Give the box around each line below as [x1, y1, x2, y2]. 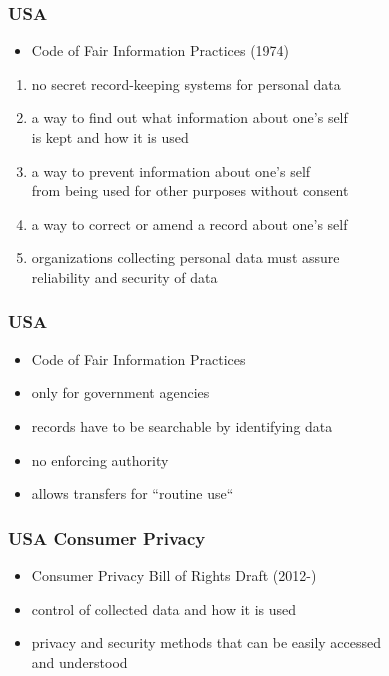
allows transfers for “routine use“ [31, 483, 234, 504]
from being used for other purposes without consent [31, 180, 349, 201]
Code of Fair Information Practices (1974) [31, 40, 290, 61]
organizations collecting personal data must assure [31, 247, 340, 268]
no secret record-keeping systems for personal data [31, 73, 341, 94]
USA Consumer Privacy [8, 525, 206, 550]
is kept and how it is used [31, 127, 189, 147]
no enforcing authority [31, 449, 169, 470]
